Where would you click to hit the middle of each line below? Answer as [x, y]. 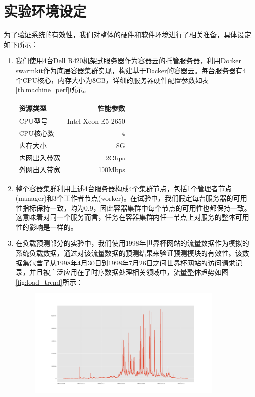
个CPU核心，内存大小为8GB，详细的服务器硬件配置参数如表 [112, 80]
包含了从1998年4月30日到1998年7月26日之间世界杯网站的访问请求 [132, 262]
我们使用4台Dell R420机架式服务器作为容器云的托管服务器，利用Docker [128, 61]
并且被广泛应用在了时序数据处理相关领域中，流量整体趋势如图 [129, 272]
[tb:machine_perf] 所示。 [53, 90]
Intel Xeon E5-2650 [96, 121]
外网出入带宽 [39, 170]
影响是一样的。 [53, 226]
